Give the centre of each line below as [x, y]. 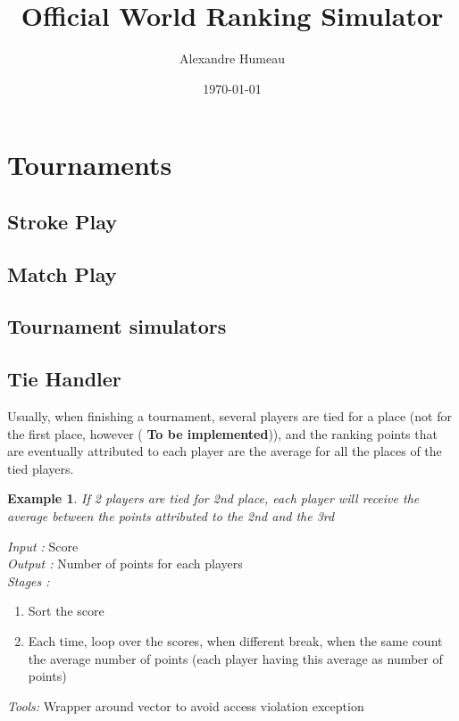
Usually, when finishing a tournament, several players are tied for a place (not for [229, 416]
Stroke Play [63, 221]
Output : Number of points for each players [125, 564]
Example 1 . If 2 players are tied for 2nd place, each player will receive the [213, 498]
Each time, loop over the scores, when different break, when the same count [235, 640]
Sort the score [66, 611]
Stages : [29, 580]
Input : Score [43, 546]
